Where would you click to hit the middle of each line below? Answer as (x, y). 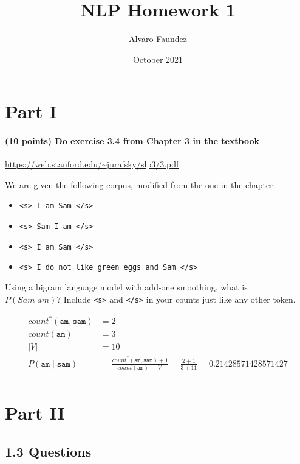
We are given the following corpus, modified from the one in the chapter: (140, 184)
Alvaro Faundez (158, 39)
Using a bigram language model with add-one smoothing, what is (126, 287)
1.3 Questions (48, 452)
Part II (35, 413)
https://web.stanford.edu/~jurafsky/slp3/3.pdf (92, 164)
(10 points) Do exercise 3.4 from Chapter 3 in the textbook (132, 141)
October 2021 (158, 59)
